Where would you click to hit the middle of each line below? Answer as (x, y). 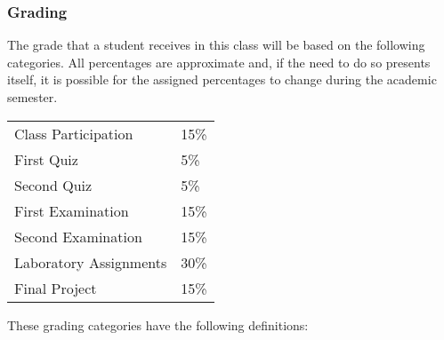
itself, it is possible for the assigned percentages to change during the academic (222, 79)
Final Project (56, 288)
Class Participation (74, 133)
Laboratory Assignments (91, 262)
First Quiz (46, 159)
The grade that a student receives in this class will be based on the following (216, 45)
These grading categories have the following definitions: (158, 324)
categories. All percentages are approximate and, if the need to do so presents (219, 62)
